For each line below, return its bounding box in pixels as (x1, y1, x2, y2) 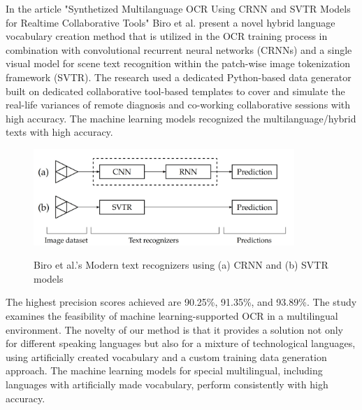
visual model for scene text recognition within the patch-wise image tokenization (6, 56, 351, 71)
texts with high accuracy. (6, 125, 113, 139)
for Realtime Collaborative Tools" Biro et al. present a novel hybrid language (6, 15, 335, 29)
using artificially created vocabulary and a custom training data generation (6, 349, 327, 364)
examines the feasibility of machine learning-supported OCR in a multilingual (6, 309, 338, 323)
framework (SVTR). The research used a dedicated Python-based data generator (6, 69, 352, 84)
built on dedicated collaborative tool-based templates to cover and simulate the (6, 83, 345, 98)
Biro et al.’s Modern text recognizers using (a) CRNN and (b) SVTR (34, 257, 328, 272)
